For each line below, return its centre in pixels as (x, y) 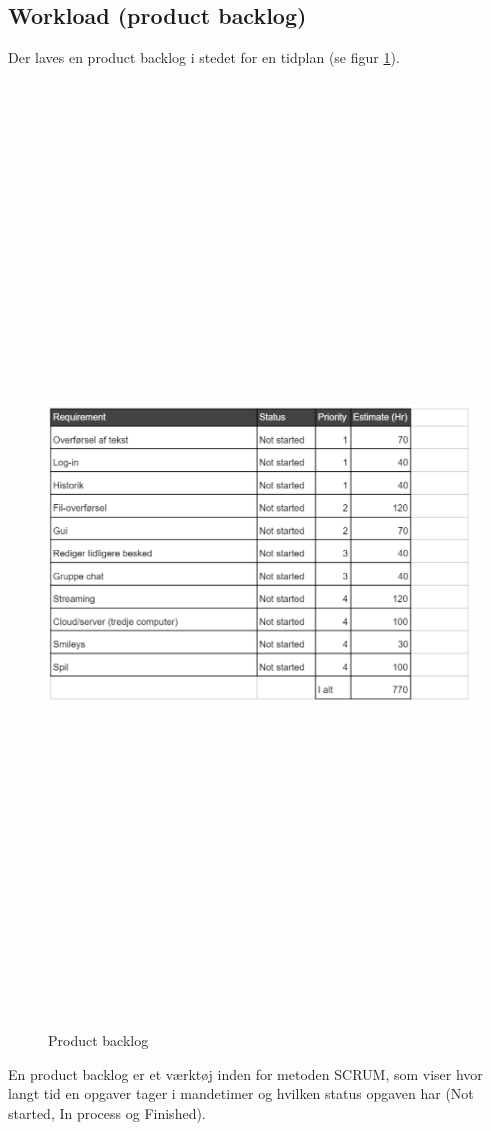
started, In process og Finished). (107, 1113)
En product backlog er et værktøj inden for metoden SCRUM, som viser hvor (245, 1073)
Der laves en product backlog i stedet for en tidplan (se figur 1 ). (204, 57)
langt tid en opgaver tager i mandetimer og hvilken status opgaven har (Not (241, 1093)
